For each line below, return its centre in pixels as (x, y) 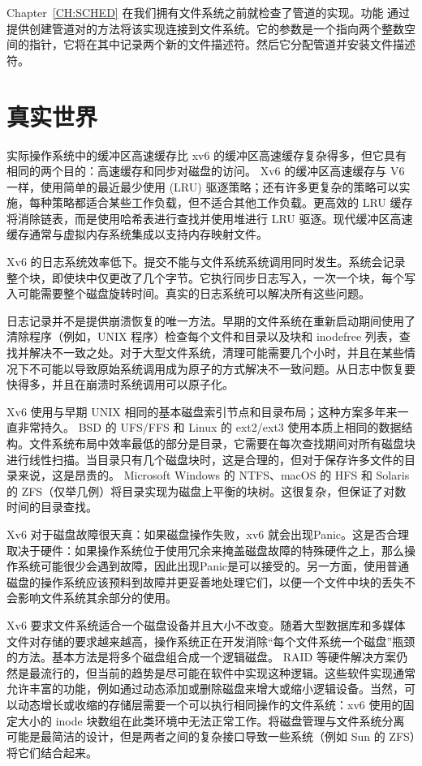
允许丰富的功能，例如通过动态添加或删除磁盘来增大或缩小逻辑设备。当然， (205, 689)
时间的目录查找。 (52, 507)
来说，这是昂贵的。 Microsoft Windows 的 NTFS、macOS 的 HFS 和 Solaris (213, 475)
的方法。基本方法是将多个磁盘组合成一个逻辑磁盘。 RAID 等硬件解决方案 (201, 657)
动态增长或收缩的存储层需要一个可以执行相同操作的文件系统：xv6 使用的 (210, 704)
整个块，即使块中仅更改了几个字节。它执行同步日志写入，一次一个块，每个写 (211, 277)
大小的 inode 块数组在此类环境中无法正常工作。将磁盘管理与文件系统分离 (211, 720)
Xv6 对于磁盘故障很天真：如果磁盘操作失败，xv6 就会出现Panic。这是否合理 (208, 534)
